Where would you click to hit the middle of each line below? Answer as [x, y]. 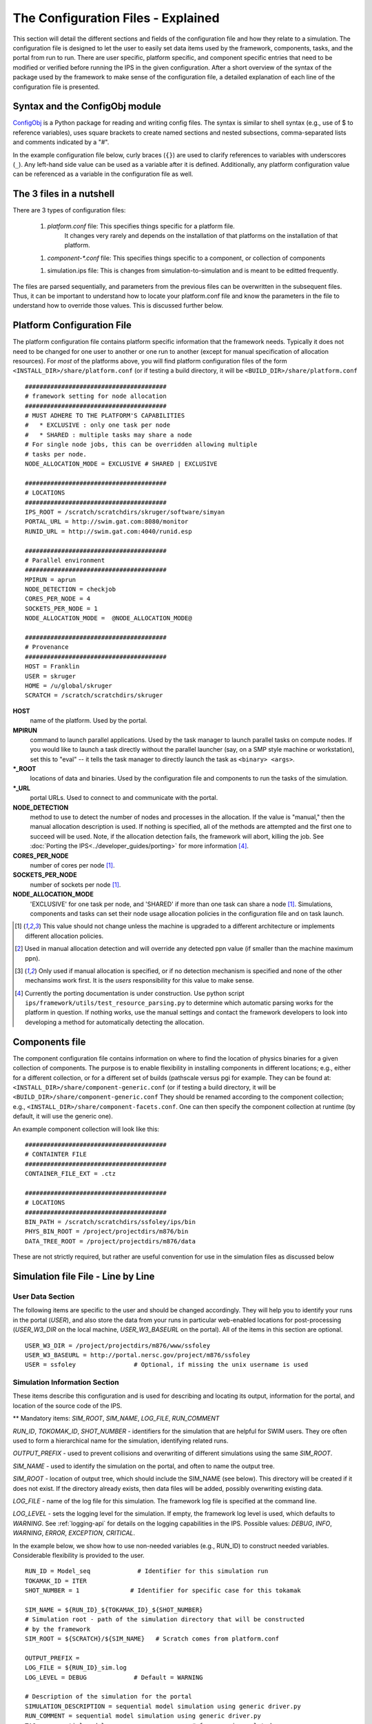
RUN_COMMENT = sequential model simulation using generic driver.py [143, 1716]
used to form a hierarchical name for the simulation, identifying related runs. [121, 1441]
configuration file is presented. [56, 87]
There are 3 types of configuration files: [69, 210]
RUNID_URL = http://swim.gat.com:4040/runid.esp [108, 531]
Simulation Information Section [66, 1383]
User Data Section [44, 1296]
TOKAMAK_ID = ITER [56, 1581]
